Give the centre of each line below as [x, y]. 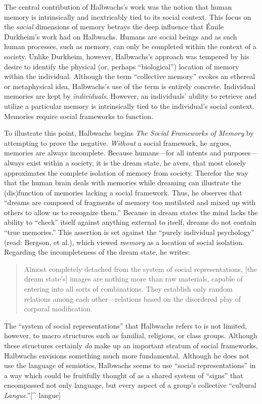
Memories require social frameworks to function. [79, 116]
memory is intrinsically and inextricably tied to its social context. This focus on [128, 16]
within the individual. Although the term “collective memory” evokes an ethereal [130, 76]
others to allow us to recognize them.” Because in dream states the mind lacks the [131, 212]
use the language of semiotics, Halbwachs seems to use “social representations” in [130, 365]
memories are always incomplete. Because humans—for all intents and [113, 153]
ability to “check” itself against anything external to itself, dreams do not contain [130, 222]
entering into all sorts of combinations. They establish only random [128, 289]
